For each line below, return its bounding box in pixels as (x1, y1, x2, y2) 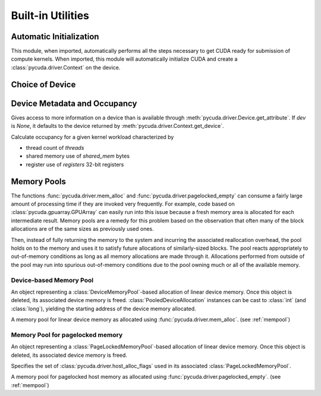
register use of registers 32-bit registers (26, 161, 124, 168)
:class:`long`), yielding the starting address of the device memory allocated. (11, 305, 196, 312)
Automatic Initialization (11, 32, 99, 42)
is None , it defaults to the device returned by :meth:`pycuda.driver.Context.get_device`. (11, 122, 224, 130)
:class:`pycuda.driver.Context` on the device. (11, 64, 121, 71)
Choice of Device (11, 79, 76, 89)
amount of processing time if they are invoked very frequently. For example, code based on (11, 200, 235, 208)
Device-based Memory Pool (11, 276, 94, 284)
